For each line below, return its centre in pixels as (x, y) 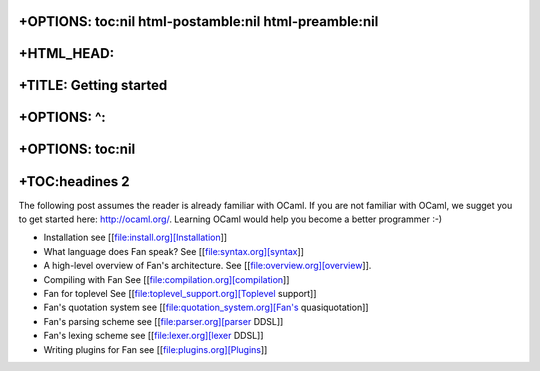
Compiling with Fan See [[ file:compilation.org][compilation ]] (166, 279)
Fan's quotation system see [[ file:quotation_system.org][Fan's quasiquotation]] (206, 307)
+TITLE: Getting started (93, 85)
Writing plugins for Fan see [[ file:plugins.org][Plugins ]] (155, 349)
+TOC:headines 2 (74, 181)
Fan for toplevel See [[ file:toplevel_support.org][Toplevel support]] (180, 293)
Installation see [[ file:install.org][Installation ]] (135, 237)
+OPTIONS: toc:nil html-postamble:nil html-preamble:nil (198, 21)
